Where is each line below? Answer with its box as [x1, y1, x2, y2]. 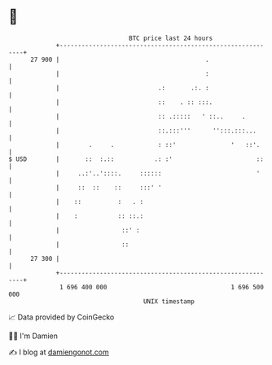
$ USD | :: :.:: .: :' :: [8, 154, 265, 163]
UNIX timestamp [143, 297, 195, 306]
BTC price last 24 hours [129, 34, 213, 42]
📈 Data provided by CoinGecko [8, 312, 115, 322]
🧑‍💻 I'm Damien [8, 331, 59, 341]
